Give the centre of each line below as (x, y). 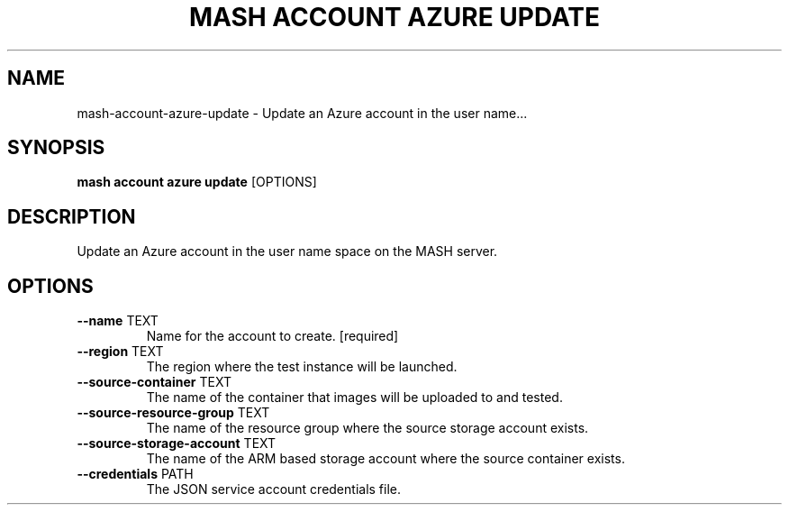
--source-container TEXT (154, 382)
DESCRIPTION (72, 216)
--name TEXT (118, 321)
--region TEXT (120, 352)
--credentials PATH (135, 474)
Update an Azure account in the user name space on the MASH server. (287, 251)
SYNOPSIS (56, 148)
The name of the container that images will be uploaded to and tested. (354, 398)
